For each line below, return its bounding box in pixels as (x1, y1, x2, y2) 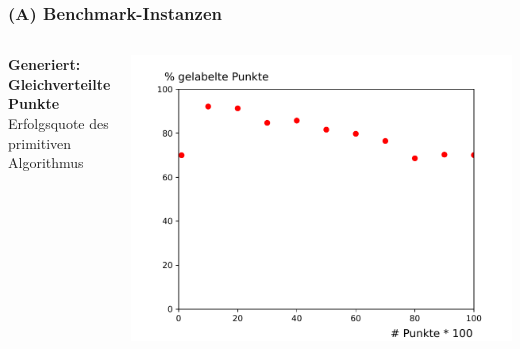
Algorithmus (8, 152, 84, 173)
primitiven (8, 132, 72, 153)
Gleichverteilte (8, 73, 111, 94)
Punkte (8, 93, 60, 114)
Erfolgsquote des (8, 113, 109, 133)
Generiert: (8, 54, 81, 75)
